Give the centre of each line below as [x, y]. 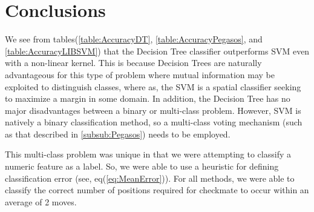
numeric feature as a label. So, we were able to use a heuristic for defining [142, 166]
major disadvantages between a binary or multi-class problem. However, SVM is [153, 110]
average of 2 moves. [41, 201]
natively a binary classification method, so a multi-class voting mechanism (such [154, 122]
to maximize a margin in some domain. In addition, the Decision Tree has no [148, 98]
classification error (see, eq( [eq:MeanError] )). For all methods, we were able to [150, 178]
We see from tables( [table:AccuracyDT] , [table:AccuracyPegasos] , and [134, 39]
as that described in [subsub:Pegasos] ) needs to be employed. [118, 134]
